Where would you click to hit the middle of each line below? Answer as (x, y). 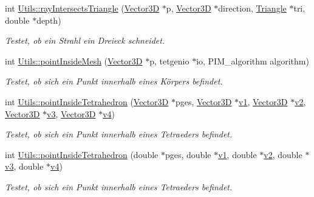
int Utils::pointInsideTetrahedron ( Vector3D (87, 101)
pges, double (188, 154)
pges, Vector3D (203, 101)
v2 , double (283, 154)
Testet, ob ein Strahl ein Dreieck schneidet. (85, 40)
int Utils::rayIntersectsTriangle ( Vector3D (82, 8)
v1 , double (237, 154)
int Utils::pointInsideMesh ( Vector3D (74, 60)
